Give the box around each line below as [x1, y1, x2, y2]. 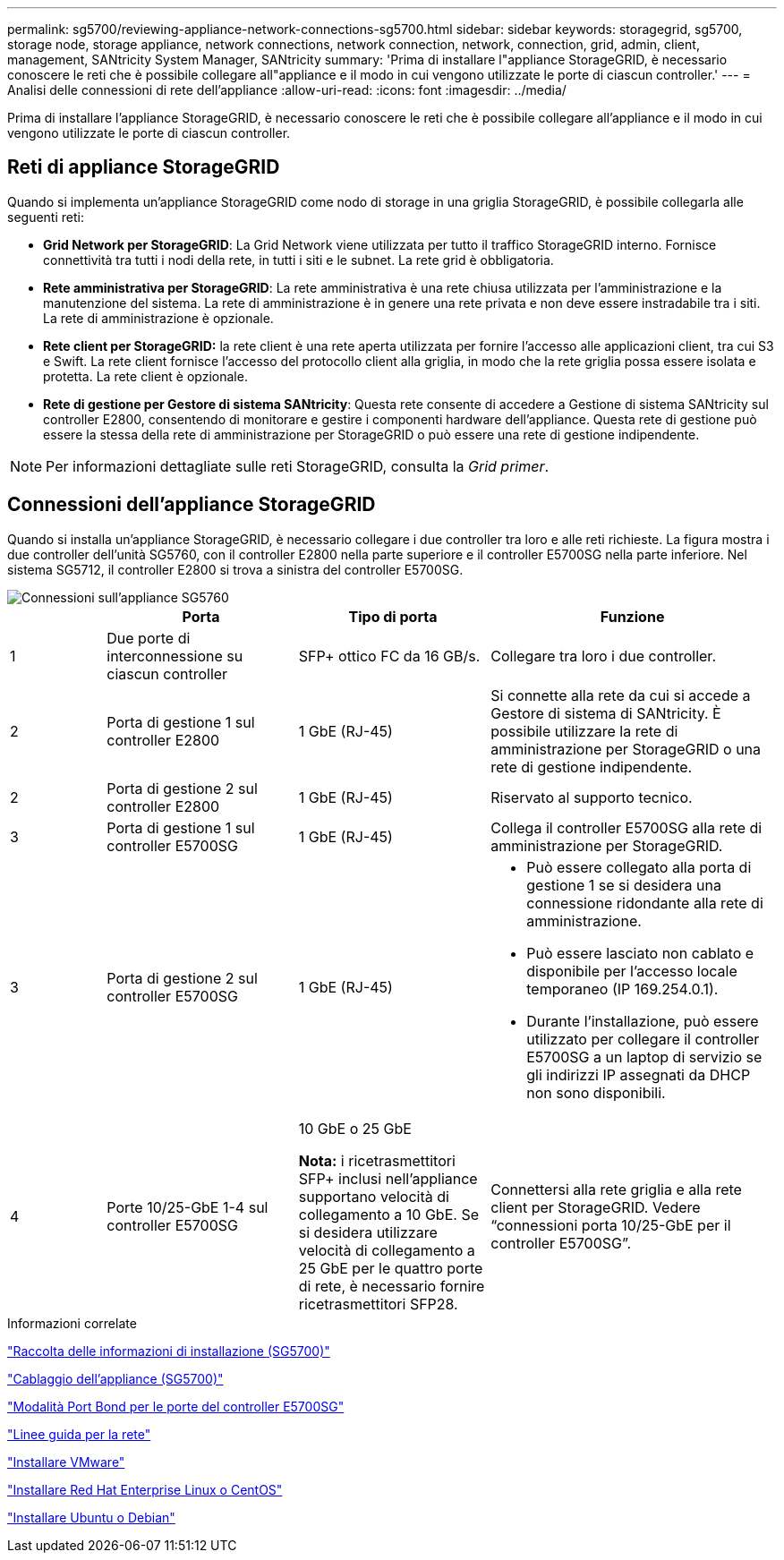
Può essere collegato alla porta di [526, 857, 752, 876]
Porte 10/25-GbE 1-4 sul [107, 1198, 268, 1216]
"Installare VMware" [7, 1453, 125, 1470]
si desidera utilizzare [298, 1223, 438, 1241]
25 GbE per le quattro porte [298, 1258, 483, 1277]
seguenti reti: [7, 209, 84, 225]
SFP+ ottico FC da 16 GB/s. [298, 646, 481, 665]
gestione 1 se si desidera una [526, 875, 721, 894]
